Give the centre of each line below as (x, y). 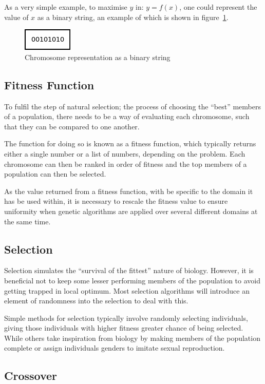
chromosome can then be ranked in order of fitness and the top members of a (126, 164)
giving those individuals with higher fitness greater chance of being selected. (124, 328)
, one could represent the (218, 7)
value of (16, 17)
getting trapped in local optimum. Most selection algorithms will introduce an (127, 290)
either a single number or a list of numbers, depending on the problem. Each (125, 153)
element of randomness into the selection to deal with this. (96, 301)
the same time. (27, 221)
